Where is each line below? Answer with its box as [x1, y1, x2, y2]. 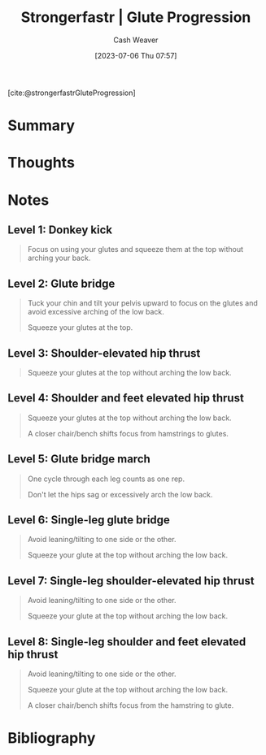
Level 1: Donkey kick [7, 223, 113, 236]
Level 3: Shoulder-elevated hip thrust [7, 346, 201, 360]
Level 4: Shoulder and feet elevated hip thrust [7, 391, 245, 406]
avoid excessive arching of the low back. [27, 307, 164, 317]
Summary [7, 116, 75, 135]
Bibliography [7, 729, 96, 748]
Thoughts [7, 154, 75, 172]
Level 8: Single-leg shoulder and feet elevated [7, 635, 246, 649]
